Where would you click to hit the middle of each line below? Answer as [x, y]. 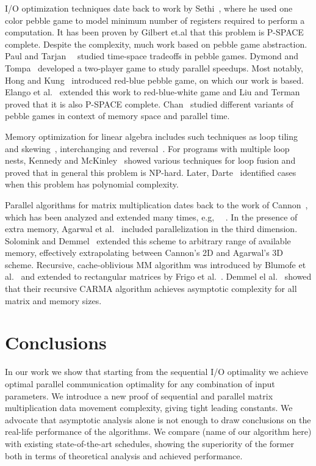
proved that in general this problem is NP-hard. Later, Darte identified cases [151, 172]
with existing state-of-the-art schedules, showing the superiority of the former [149, 443]
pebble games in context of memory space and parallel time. [117, 116]
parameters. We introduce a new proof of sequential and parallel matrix [139, 395]
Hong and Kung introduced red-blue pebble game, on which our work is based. [154, 80]
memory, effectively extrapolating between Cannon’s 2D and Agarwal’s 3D [144, 253]
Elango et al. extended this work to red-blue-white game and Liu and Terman [153, 92]
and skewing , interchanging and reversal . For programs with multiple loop [147, 148]
